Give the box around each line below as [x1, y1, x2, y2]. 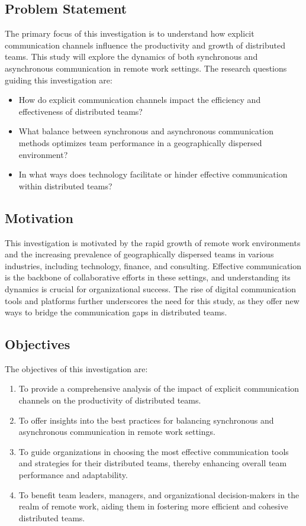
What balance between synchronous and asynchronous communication [18, 125, 273, 137]
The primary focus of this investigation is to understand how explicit [5, 27, 255, 40]
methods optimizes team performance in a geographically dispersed [18, 136, 262, 149]
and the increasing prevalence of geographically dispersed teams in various [5, 248, 274, 260]
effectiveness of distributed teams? [18, 105, 143, 117]
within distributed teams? [18, 179, 112, 192]
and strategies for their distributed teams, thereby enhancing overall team [18, 457, 287, 469]
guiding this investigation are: [5, 73, 112, 86]
